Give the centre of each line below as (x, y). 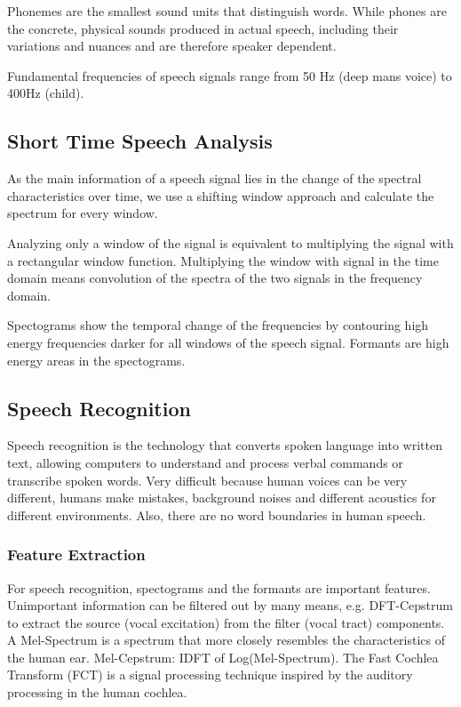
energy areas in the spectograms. (96, 360)
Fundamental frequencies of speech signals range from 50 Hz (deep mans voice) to (230, 75)
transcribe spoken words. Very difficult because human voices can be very (207, 480)
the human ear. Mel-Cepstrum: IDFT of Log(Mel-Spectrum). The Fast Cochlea (223, 657)
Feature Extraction (76, 554)
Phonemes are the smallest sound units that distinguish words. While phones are (227, 11)
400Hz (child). (46, 93)
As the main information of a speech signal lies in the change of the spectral (215, 178)
